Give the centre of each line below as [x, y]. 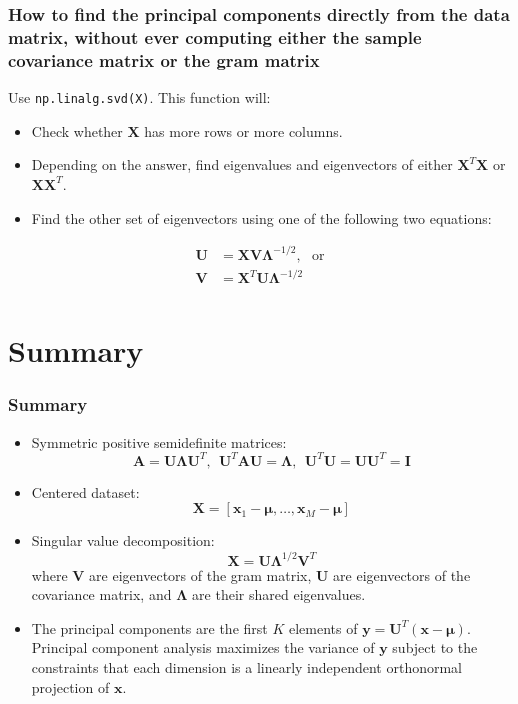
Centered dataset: [85, 491]
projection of [70, 686]
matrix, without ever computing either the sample [215, 36]
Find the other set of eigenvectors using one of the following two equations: [261, 217]
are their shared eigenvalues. [279, 594]
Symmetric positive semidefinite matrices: [159, 441]
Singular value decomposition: [123, 540]
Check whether [77, 130]
